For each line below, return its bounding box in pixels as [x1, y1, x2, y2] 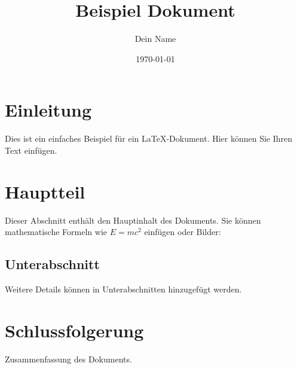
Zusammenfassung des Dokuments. [5, 352, 132, 365]
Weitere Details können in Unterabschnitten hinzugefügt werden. [5, 282, 242, 295]
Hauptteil [5, 179, 85, 203]
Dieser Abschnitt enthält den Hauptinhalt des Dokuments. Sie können [5, 214, 261, 226]
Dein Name [134, 32, 176, 45]
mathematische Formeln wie [5, 225, 108, 238]
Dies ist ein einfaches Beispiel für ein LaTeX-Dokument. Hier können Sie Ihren [5, 132, 293, 145]
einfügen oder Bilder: [144, 225, 221, 238]
